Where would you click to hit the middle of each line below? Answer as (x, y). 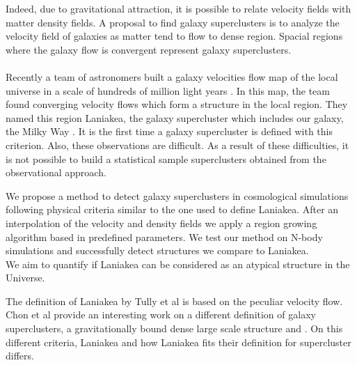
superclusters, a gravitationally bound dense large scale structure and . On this (174, 328)
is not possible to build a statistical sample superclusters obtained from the (166, 158)
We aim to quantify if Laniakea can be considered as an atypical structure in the (178, 264)
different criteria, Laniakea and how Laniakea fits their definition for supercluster (178, 342)
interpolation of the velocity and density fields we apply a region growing (161, 223)
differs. (20, 356)
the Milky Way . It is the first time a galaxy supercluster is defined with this (169, 131)
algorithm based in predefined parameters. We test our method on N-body (164, 236)
